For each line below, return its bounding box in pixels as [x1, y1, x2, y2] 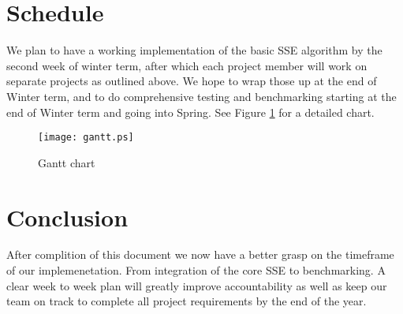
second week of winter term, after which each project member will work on [6, 57, 368, 73]
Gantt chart [38, 154, 95, 170]
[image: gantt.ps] [38, 132, 134, 144]
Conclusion [6, 200, 129, 233]
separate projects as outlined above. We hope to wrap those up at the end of [6, 73, 377, 89]
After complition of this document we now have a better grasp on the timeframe [6, 246, 394, 263]
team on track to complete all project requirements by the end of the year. [6, 293, 367, 309]
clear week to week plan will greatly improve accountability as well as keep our [6, 277, 387, 293]
